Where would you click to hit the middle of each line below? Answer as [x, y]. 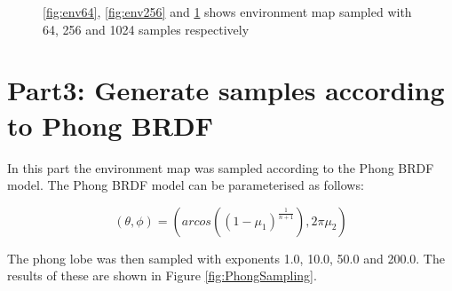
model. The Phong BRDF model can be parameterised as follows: [186, 185]
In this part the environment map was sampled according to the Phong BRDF [221, 167]
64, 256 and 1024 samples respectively [146, 29]
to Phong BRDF [111, 125]
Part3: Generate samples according [226, 90]
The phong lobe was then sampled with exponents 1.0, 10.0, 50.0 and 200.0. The [226, 258]
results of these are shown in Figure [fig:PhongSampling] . [162, 275]
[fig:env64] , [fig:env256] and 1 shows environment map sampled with [227, 12]
